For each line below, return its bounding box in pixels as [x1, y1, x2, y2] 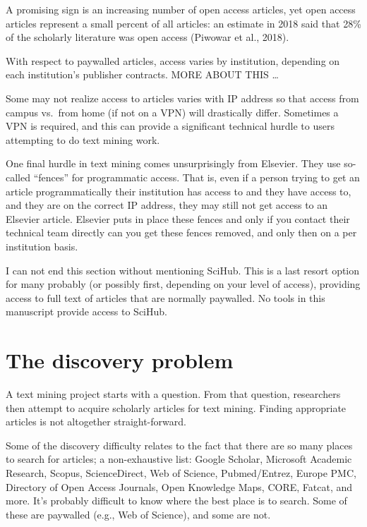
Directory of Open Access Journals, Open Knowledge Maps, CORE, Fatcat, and [6, 479, 353, 494]
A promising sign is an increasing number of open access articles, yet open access [6, 2, 356, 16]
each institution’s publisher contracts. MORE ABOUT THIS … [6, 67, 279, 82]
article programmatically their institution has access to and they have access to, [6, 183, 351, 198]
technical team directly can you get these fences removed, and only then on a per [6, 225, 357, 240]
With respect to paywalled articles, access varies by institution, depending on [6, 53, 340, 68]
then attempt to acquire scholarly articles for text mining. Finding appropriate [6, 400, 347, 415]
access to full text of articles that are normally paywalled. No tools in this [6, 290, 325, 305]
